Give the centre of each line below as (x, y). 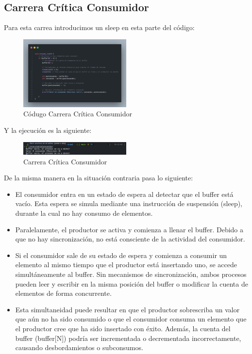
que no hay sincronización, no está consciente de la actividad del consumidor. (130, 239)
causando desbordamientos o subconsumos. (79, 347)
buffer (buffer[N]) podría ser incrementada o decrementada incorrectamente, (128, 338)
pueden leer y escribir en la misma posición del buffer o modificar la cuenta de (132, 283)
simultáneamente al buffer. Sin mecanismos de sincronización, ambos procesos (131, 274)
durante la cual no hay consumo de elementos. (84, 213)
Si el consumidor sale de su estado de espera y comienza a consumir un (121, 255)
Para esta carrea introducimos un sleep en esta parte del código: (99, 27)
